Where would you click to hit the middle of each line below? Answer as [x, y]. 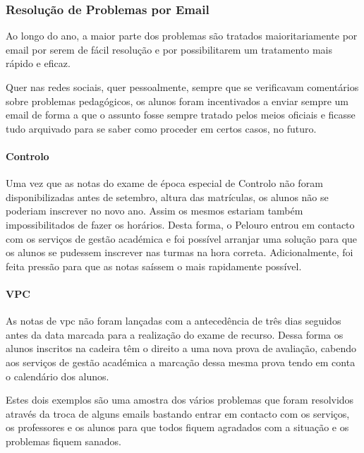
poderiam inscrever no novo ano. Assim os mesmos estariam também [154, 211]
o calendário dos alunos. [57, 376]
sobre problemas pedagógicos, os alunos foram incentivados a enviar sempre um [177, 101]
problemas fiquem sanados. [63, 441]
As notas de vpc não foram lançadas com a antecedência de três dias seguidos [174, 321]
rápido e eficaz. [38, 63]
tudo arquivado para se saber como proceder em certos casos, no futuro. [161, 128]
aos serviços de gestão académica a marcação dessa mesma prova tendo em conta [181, 362]
